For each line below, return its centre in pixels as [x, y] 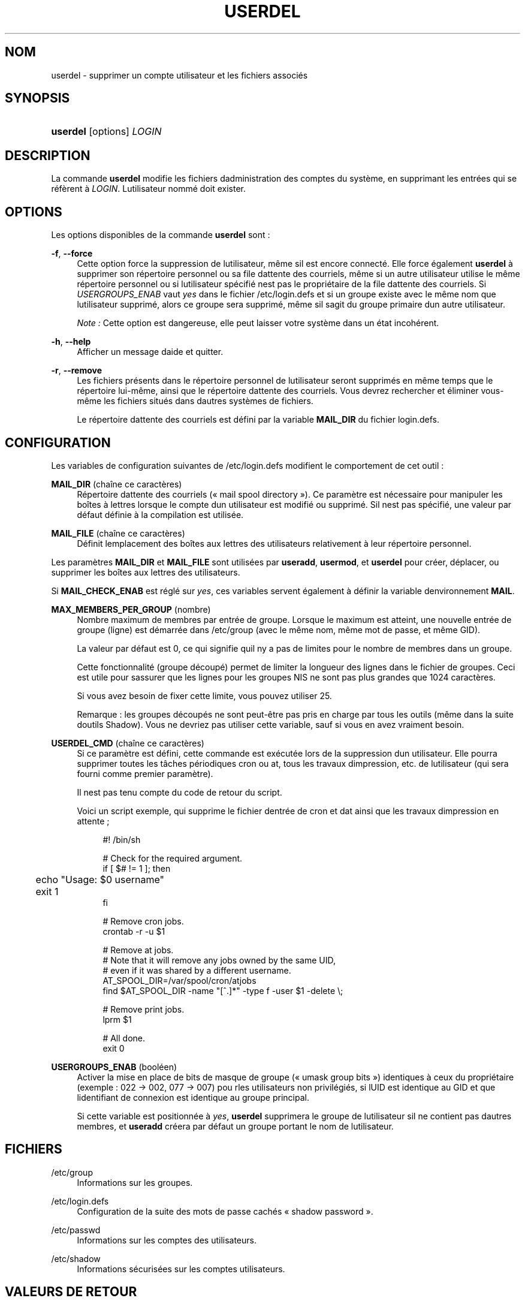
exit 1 [47, 891]
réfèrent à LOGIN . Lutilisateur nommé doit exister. [149, 189]
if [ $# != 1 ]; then [137, 868]
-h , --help [71, 342]
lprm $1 [117, 1019]
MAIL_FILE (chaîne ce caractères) [118, 533]
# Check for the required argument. [173, 858]
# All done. [124, 1038]
